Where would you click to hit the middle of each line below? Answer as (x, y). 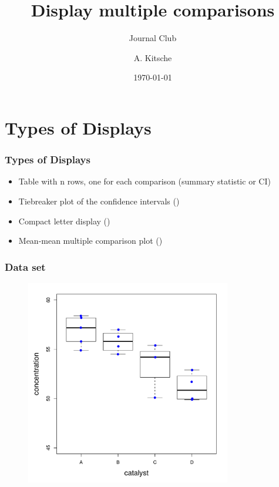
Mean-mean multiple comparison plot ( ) (90, 241)
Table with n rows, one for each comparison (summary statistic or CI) (144, 181)
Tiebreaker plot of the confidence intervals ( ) (99, 201)
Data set (25, 266)
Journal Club (153, 38)
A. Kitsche (153, 57)
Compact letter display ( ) (64, 221)
